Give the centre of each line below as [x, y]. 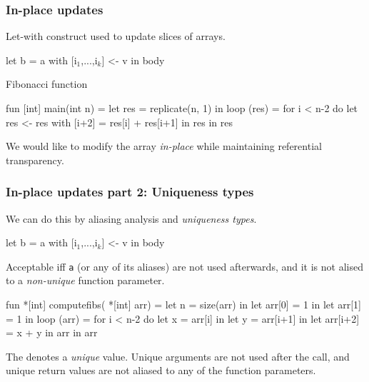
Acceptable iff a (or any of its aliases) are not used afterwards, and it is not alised [184, 266]
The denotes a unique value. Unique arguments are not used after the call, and [178, 356]
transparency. [35, 160]
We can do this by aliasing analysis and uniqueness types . [131, 218]
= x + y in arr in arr [52, 332]
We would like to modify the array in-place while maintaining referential [164, 146]
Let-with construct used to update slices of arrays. [116, 36]
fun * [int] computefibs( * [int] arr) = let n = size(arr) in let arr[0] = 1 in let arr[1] [183, 305]
